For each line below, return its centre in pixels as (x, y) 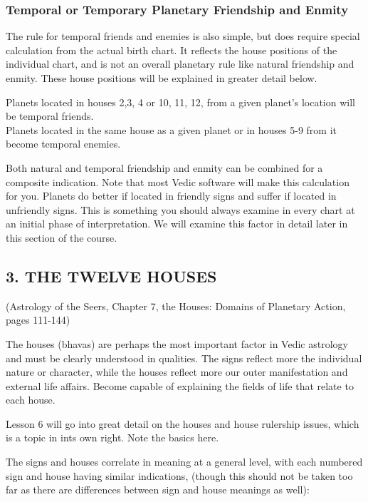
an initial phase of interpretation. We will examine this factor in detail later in (177, 224)
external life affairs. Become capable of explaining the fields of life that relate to (180, 385)
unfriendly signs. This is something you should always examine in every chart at (180, 209)
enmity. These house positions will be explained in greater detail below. (162, 78)
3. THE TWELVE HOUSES (111, 276)
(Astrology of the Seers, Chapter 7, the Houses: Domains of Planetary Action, (176, 306)
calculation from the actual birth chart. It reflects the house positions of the (172, 50)
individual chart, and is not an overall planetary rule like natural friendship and (180, 64)
